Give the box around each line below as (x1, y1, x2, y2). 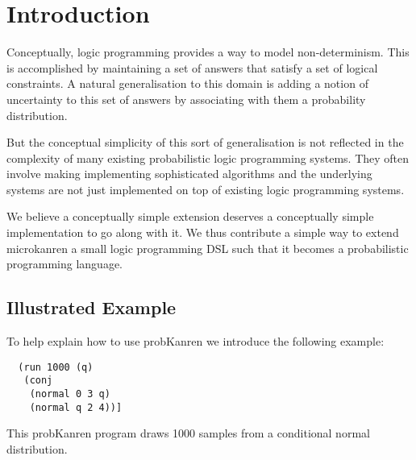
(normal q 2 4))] (29, 401, 123, 413)
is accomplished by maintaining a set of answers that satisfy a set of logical (6, 59, 378, 76)
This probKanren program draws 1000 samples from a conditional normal (6, 425, 370, 441)
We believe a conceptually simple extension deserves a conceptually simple (6, 208, 374, 225)
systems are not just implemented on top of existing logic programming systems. (6, 180, 405, 197)
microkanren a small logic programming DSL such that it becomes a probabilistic (6, 239, 409, 256)
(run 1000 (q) (18, 361, 94, 373)
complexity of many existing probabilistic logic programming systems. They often (6, 149, 410, 166)
